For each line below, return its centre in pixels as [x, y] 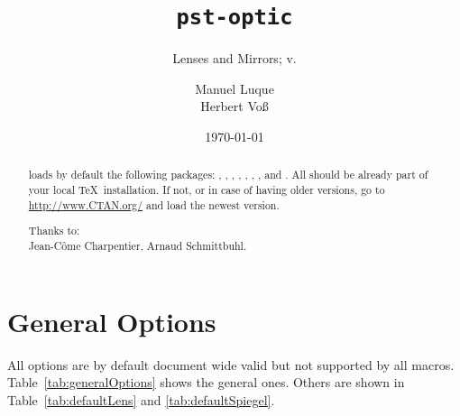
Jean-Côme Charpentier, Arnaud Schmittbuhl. [138, 245]
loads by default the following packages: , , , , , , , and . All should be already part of [228, 175]
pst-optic [235, 18]
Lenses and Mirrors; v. [235, 58]
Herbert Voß [235, 106]
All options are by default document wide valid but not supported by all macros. [231, 364]
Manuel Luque [235, 88]
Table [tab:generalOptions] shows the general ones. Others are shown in [206, 382]
